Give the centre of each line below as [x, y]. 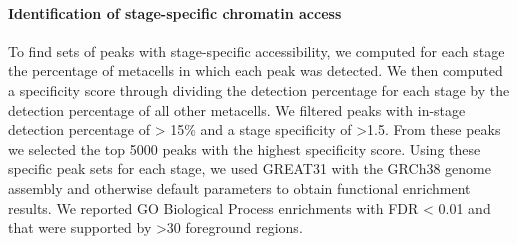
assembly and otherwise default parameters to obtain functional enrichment [239, 187]
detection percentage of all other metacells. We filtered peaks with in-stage [237, 109]
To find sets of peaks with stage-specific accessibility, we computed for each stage [256, 50]
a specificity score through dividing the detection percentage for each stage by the [259, 89]
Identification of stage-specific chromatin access [175, 12]
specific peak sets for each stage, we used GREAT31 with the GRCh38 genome [249, 168]
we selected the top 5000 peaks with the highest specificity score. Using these [244, 148]
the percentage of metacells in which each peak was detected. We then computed [255, 70]
